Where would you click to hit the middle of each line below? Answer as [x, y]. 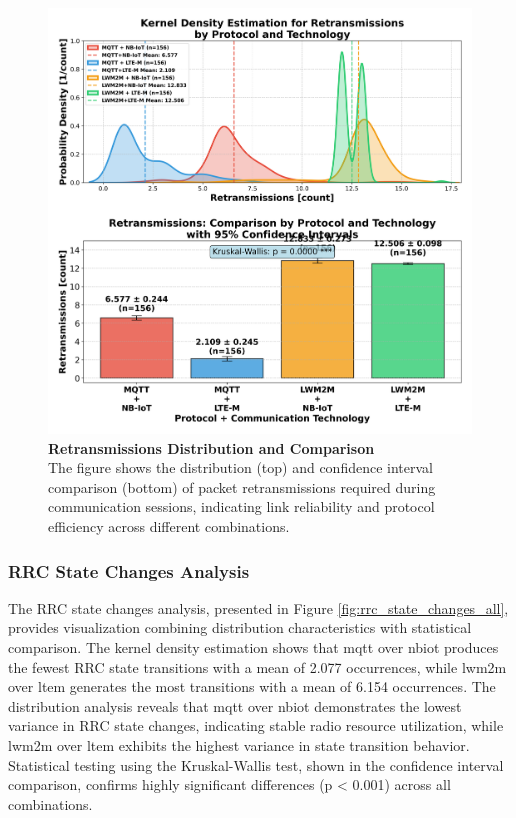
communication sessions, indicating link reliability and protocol [241, 506]
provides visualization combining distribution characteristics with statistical [240, 627]
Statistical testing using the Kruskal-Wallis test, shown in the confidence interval [256, 764]
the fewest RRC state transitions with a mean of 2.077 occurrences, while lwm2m [257, 666]
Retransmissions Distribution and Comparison [211, 447]
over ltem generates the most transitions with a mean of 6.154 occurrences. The [252, 686]
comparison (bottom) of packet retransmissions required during [242, 486]
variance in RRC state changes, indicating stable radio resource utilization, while [256, 725]
